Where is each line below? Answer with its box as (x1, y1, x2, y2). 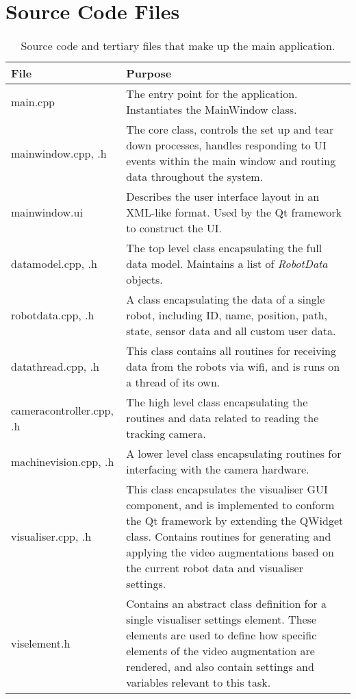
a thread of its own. (126, 374, 220, 391)
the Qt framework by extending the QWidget (126, 513, 344, 529)
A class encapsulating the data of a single (126, 291, 325, 308)
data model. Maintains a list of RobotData (126, 256, 328, 272)
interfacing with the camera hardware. (126, 461, 309, 478)
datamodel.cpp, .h (11, 256, 97, 272)
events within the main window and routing (126, 153, 336, 169)
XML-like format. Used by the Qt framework (126, 204, 342, 221)
